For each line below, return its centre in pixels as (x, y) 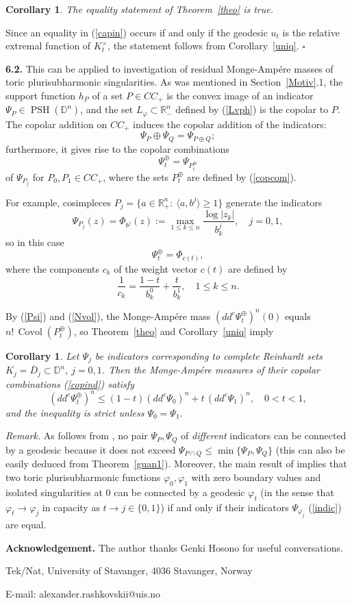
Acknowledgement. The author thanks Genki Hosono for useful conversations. (174, 547)
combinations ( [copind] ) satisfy (70, 383)
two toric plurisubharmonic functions (83, 477)
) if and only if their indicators (225, 507)
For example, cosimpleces (58, 202)
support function (41, 95)
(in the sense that (297, 492)
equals (298, 316)
